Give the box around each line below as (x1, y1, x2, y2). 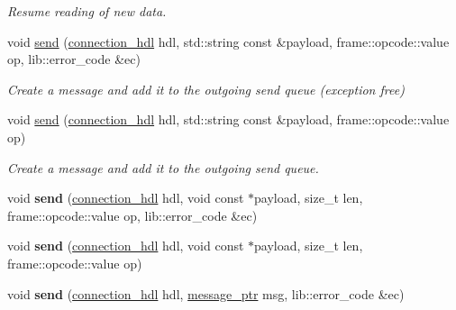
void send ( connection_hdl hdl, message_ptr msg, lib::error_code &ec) (7, 284, 405, 303)
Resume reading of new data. (7, 2, 167, 20)
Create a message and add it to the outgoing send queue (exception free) (7, 79, 405, 98)
